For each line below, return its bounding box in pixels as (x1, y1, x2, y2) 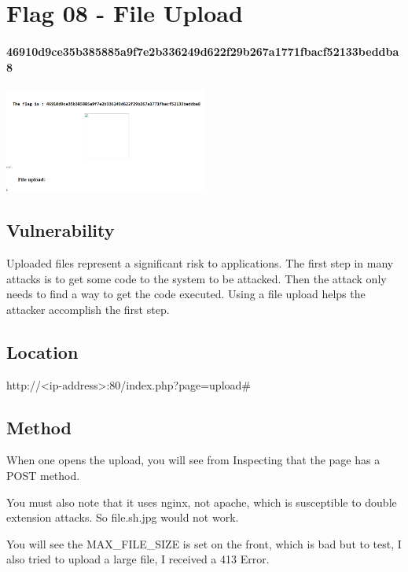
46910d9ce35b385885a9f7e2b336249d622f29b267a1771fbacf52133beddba (6, 42, 399, 59)
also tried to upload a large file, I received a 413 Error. (6, 551, 270, 567)
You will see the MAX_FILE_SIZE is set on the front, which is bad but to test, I (6, 535, 402, 552)
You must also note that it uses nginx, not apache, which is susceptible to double (6, 493, 397, 510)
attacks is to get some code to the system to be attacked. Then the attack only (6, 270, 387, 286)
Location (6, 339, 79, 363)
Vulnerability (6, 218, 115, 242)
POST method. (6, 467, 80, 483)
